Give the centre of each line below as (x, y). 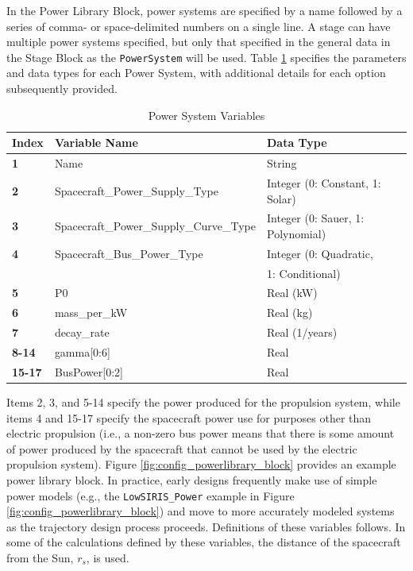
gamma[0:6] (82, 352)
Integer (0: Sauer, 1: (316, 218)
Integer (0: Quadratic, (320, 253)
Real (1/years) (302, 332)
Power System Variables (206, 115)
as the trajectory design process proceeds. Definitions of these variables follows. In (206, 526)
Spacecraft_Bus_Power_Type (129, 253)
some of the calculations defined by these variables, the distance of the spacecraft (204, 542)
